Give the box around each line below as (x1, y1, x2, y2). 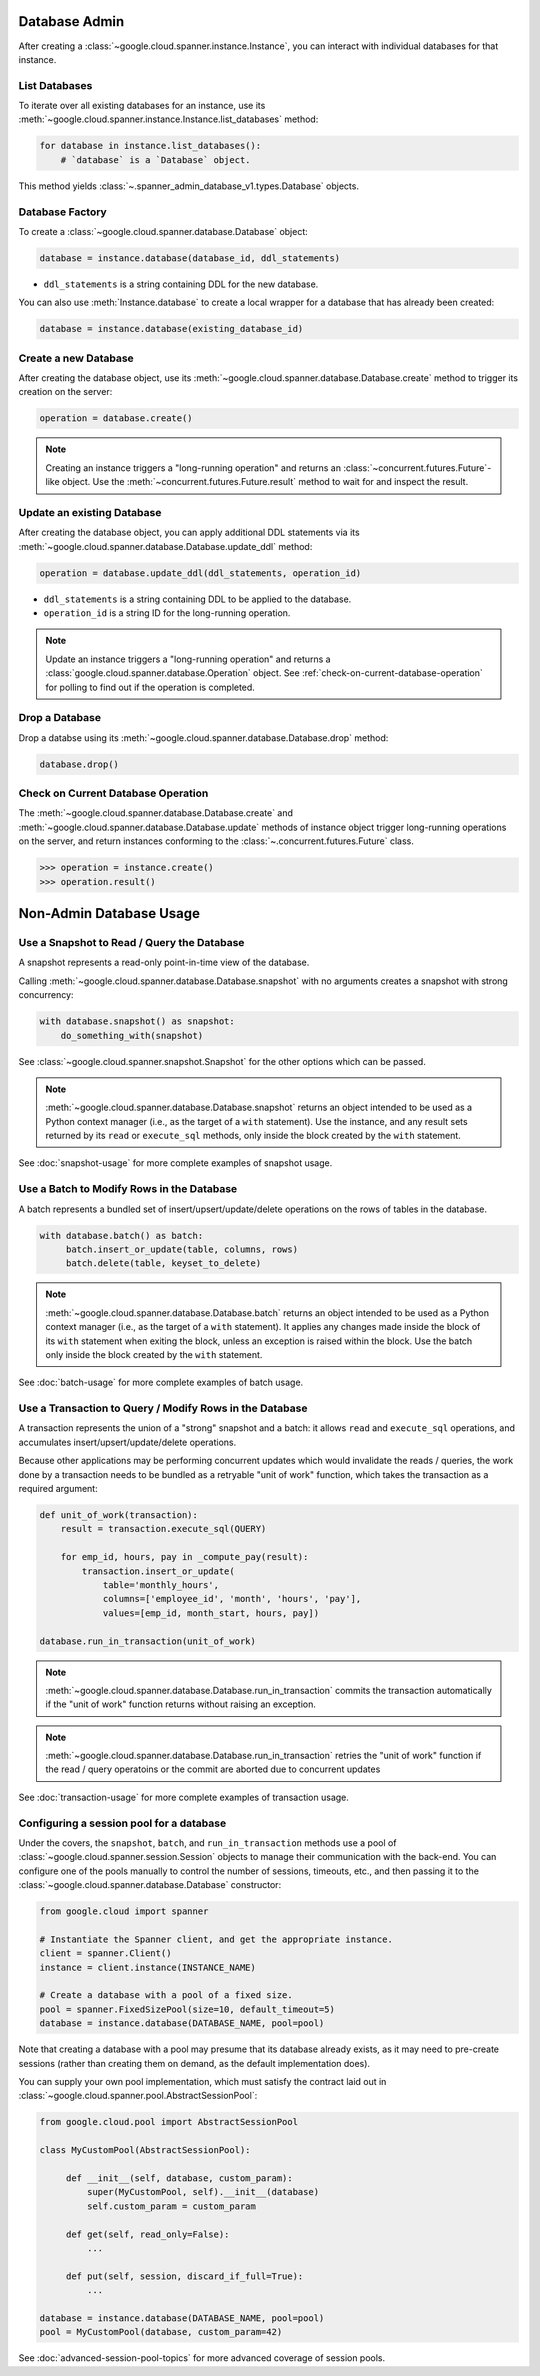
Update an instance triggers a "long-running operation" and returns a (45, 653, 331, 665)
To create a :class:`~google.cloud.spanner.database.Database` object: (18, 225, 309, 237)
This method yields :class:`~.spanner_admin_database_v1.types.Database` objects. (18, 180, 360, 192)
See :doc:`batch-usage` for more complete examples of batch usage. (18, 1376, 304, 1389)
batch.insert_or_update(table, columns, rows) (65, 1243, 299, 1255)
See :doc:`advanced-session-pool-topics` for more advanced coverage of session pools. (18, 2352, 386, 2364)
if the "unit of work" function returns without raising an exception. (45, 1698, 317, 1710)
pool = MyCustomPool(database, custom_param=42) (39, 2326, 283, 2338)
